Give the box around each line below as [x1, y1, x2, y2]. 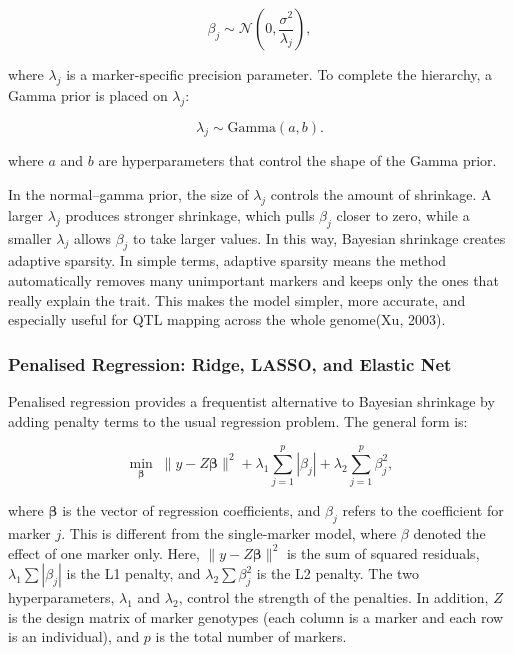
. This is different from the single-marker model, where [61, 523, 397, 544]
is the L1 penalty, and [66, 563, 201, 584]
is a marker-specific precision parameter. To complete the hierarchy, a [66, 64, 493, 84]
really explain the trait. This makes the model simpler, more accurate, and [8, 289, 466, 310]
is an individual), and [8, 626, 140, 647]
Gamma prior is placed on [8, 84, 168, 105]
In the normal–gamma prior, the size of [8, 183, 249, 204]
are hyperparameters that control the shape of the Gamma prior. [98, 150, 497, 171]
